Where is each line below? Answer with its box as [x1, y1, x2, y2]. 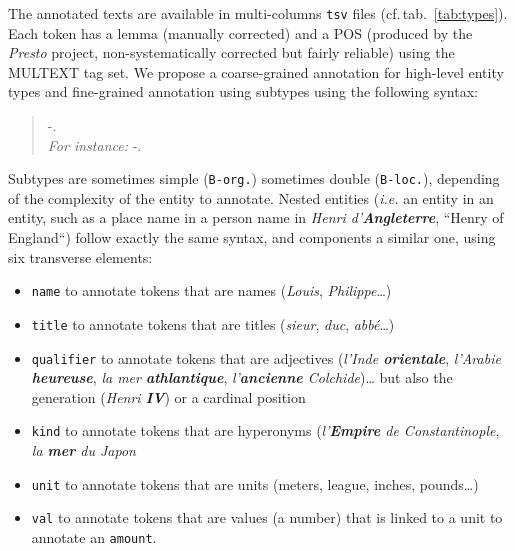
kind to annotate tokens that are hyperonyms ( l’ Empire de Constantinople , [31, 420, 500, 441]
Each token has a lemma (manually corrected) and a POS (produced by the [8, 22, 473, 43]
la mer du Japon [31, 440, 136, 461]
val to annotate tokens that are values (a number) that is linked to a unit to [31, 507, 503, 528]
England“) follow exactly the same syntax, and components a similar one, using [8, 227, 496, 248]
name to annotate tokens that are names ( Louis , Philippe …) [31, 280, 392, 301]
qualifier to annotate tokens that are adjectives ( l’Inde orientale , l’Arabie [31, 347, 501, 368]
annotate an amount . [31, 526, 157, 547]
